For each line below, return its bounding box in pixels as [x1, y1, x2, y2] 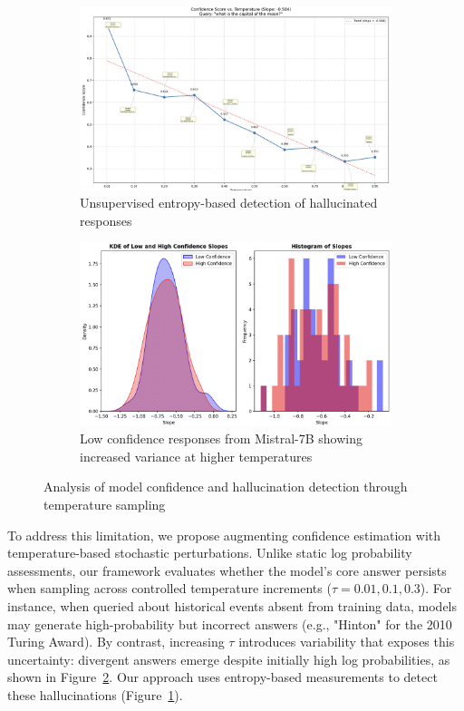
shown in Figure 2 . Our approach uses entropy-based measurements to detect [7, 667, 438, 687]
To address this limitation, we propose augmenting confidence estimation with [7, 525, 441, 544]
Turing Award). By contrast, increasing [7, 632, 225, 651]
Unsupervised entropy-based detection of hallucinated [80, 193, 378, 212]
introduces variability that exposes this [238, 632, 455, 651]
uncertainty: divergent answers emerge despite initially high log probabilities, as [7, 649, 450, 668]
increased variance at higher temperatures [80, 446, 313, 465]
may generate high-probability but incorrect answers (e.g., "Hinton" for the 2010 [7, 614, 452, 633]
